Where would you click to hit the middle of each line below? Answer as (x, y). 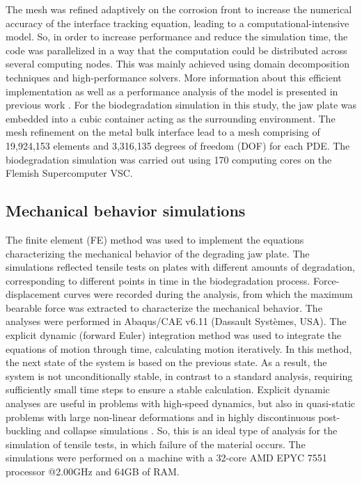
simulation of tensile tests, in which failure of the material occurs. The (156, 444)
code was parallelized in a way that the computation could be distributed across (176, 50)
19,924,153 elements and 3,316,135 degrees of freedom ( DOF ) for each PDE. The (178, 145)
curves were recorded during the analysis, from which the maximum (208, 294)
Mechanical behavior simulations (126, 211)
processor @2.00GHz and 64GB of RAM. (93, 472)
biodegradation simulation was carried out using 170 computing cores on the (169, 159)
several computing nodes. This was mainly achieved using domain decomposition (178, 64)
